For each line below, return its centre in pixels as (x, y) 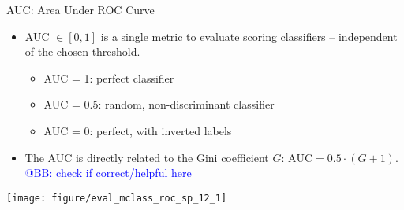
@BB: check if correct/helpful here (108, 173)
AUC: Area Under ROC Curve (80, 9)
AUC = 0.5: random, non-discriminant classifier (159, 104)
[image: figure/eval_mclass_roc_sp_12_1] (117, 198)
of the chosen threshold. (82, 52)
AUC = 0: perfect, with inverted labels (138, 130)
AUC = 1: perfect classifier (109, 77)
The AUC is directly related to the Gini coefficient (147, 157)
